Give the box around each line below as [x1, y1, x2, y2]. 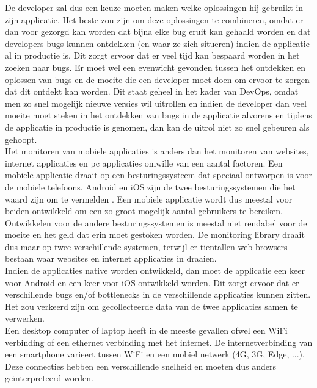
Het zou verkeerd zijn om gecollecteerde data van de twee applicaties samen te [5, 300, 298, 312]
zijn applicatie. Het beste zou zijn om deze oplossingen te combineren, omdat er [5, 13, 304, 26]
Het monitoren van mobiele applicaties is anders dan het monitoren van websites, [5, 145, 309, 157]
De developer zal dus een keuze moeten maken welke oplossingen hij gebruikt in [5, 1, 304, 13]
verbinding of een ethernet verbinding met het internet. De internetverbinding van [5, 336, 313, 348]
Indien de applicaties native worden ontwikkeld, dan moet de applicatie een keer [5, 264, 305, 277]
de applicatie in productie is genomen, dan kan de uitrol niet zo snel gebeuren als [5, 120, 310, 133]
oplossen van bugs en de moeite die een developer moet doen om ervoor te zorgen [5, 73, 310, 85]
